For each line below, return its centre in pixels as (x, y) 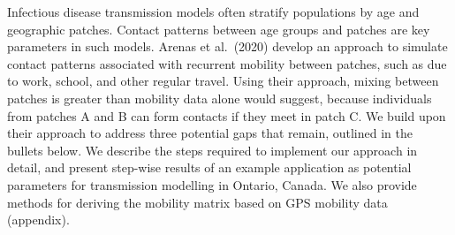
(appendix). (38, 220)
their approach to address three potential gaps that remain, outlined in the (210, 133)
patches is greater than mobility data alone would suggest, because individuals (220, 98)
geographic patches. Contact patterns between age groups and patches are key (219, 29)
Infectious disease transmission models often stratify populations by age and (213, 11)
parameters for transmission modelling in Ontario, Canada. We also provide (212, 184)
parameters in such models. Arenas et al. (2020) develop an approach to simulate (227, 46)
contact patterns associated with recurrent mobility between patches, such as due (227, 63)
